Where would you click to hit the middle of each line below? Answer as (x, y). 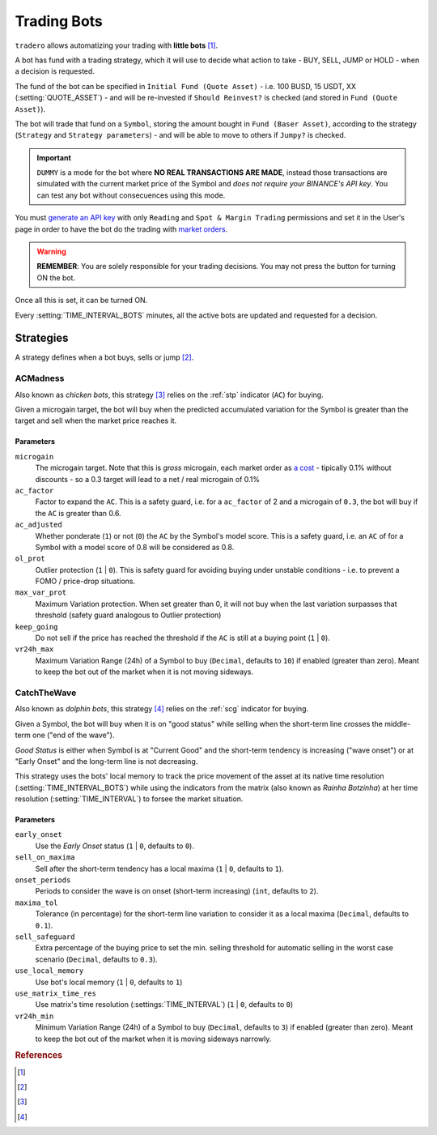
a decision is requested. (55, 71)
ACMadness (40, 378)
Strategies (42, 338)
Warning (51, 252)
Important (54, 157)
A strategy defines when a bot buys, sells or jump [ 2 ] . (104, 357)
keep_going (36, 627)
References (39, 1056)
